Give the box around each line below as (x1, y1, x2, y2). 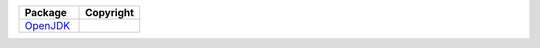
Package (24, 6, 67, 19)
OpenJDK (24, 19, 70, 32)
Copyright (85, 6, 135, 19)
